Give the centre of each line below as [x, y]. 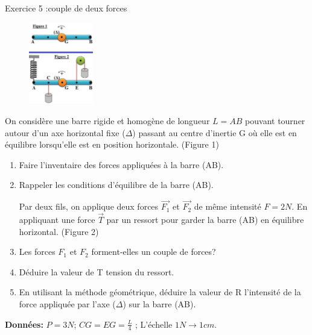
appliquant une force [57, 220]
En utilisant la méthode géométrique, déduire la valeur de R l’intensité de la [160, 292]
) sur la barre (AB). [159, 304]
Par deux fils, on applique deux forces [89, 206]
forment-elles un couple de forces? [154, 252]
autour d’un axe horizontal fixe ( [65, 132]
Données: [24, 324]
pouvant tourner [275, 121]
